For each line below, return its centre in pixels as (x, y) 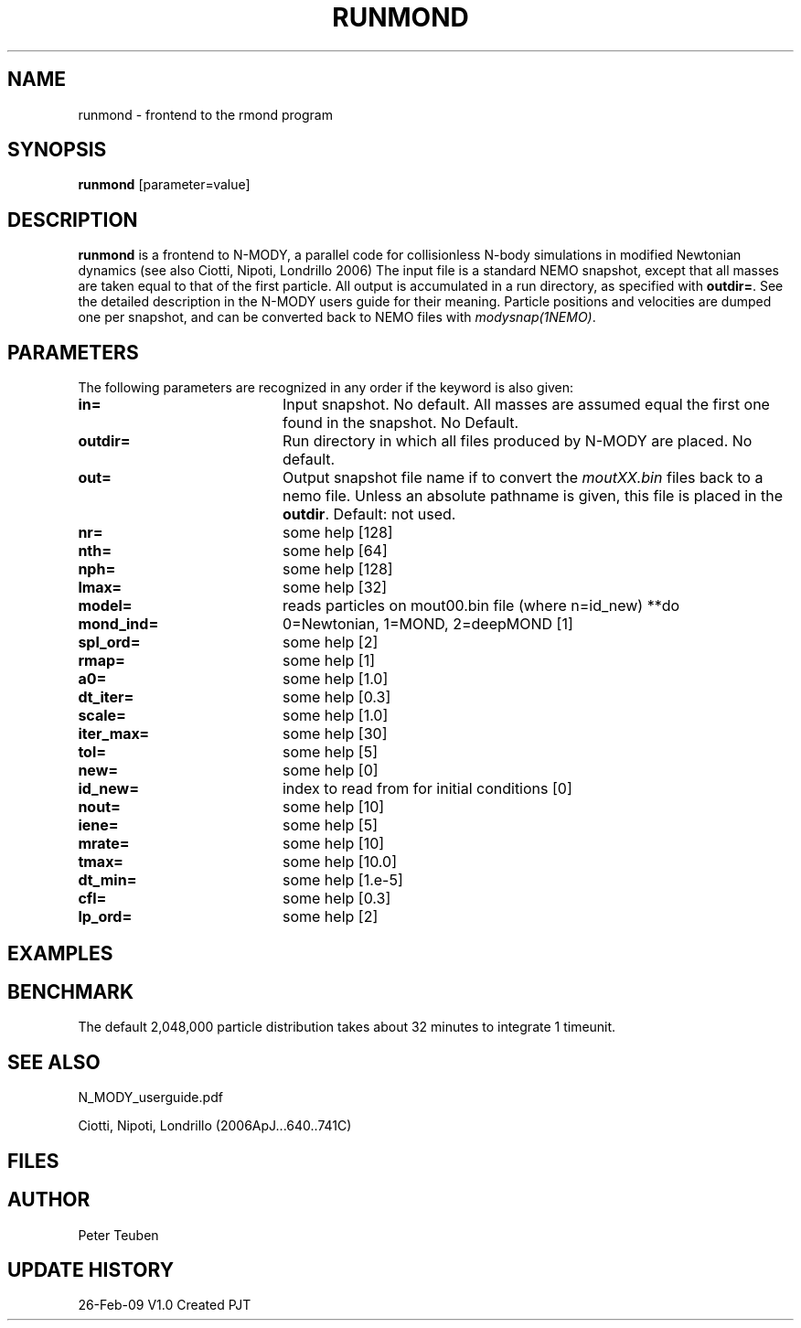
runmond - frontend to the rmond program (205, 114)
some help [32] (335, 588)
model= (105, 606)
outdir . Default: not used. (369, 514)
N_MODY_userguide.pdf (150, 1098)
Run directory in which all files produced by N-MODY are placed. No (517, 441)
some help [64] (335, 551)
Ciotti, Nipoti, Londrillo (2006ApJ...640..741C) (215, 1126)
